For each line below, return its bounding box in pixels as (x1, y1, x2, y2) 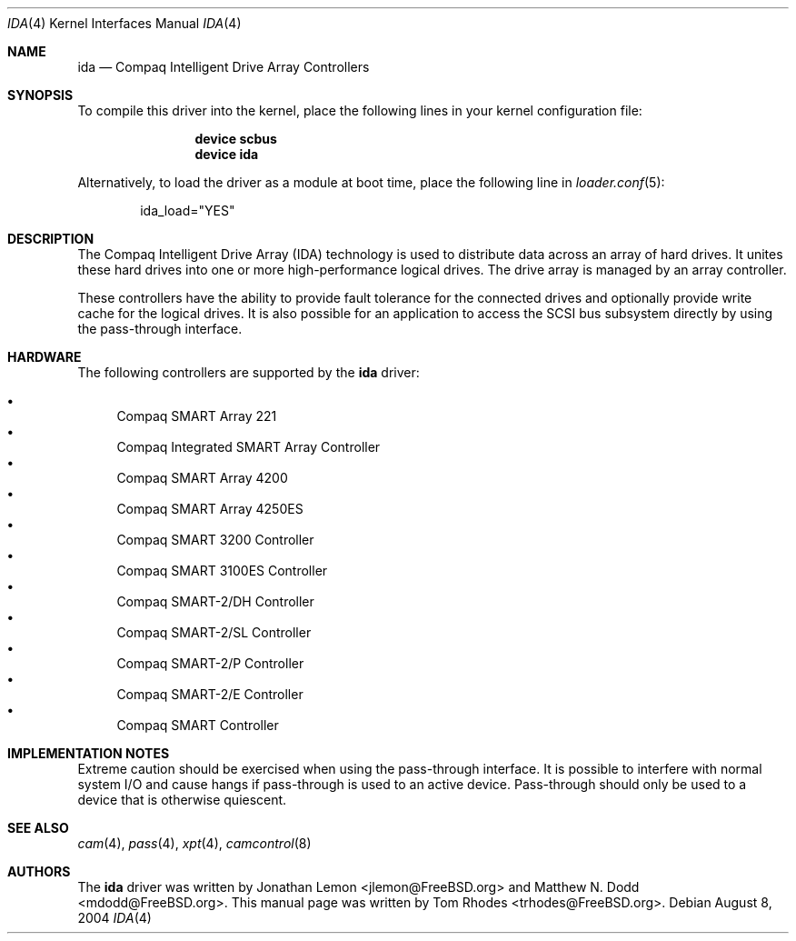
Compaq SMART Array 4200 (116, 470, 288, 486)
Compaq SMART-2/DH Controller (116, 594, 314, 609)
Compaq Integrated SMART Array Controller (116, 439, 381, 455)
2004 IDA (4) (77, 910, 152, 926)
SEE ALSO (7, 820, 69, 836)
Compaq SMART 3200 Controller (116, 532, 314, 547)
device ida (194, 146, 259, 162)
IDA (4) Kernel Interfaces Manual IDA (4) (7, 15, 242, 31)
